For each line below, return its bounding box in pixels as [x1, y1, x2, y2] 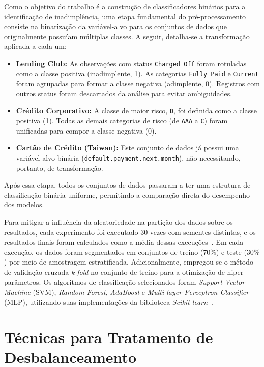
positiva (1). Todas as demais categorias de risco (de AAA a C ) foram [16, 115, 228, 126]
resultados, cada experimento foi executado [4, 226, 138, 237]
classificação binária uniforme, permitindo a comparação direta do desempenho [4, 189, 250, 200]
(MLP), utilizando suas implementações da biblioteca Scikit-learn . [4, 296, 213, 307]
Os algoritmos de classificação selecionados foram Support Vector [43, 276, 245, 287]
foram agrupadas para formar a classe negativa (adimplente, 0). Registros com [16, 78, 260, 89]
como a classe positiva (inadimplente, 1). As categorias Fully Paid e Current [16, 68, 259, 78]
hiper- [227, 266, 246, 277]
